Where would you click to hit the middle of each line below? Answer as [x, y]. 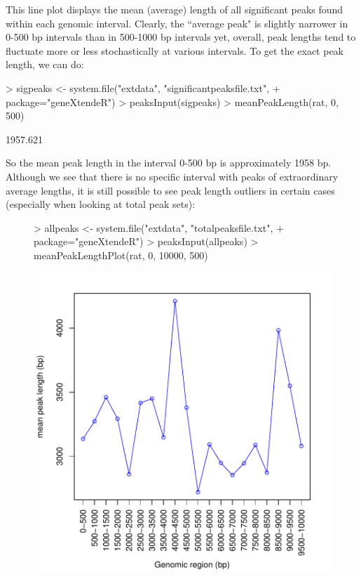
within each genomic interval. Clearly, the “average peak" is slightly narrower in [177, 23]
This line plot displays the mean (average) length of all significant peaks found [175, 9]
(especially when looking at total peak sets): [101, 204]
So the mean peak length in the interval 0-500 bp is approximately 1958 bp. [169, 163]
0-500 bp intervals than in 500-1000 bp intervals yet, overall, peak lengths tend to [181, 37]
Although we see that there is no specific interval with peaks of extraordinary [172, 176]
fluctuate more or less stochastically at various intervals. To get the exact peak [175, 50]
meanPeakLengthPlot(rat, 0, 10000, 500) [121, 255]
